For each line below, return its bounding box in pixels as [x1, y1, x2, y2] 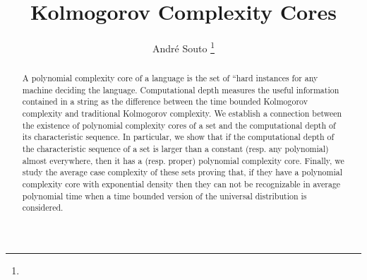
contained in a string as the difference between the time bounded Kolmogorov [22, 95, 308, 107]
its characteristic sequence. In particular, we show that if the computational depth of [22, 131, 335, 143]
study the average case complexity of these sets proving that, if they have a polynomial [22, 166, 342, 178]
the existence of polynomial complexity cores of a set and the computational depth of [22, 119, 336, 131]
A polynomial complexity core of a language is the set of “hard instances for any [22, 72, 318, 84]
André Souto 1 [152, 39, 215, 55]
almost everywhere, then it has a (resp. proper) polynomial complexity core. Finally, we [22, 154, 344, 166]
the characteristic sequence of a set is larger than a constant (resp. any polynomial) [22, 143, 329, 155]
